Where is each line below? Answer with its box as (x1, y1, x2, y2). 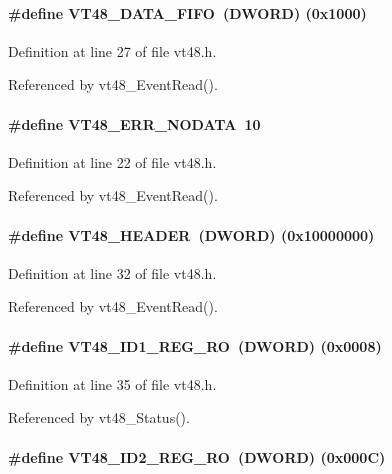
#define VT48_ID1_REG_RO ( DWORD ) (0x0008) (8, 335, 382, 356)
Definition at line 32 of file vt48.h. (8, 262, 217, 283)
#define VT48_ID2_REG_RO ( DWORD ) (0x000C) (8, 446, 386, 467)
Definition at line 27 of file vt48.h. (8, 40, 217, 61)
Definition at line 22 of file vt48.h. (8, 151, 217, 172)
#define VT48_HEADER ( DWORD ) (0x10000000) (8, 224, 375, 245)
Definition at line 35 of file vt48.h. (8, 373, 217, 394)
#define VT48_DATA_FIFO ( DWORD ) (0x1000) (8, 2, 367, 23)
